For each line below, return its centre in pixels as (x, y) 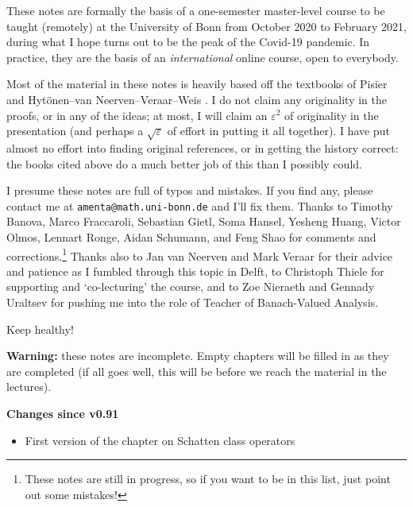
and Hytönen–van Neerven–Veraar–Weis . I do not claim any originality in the (197, 99)
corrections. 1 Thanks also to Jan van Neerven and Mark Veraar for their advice (200, 254)
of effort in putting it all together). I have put (278, 131)
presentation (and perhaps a (75, 131)
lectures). (29, 387)
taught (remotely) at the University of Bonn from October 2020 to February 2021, (206, 26)
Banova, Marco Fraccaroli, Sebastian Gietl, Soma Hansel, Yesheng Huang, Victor (204, 221)
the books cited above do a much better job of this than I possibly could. (184, 163)
